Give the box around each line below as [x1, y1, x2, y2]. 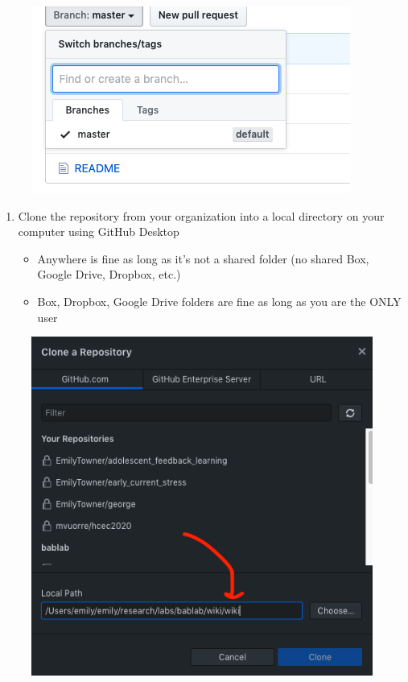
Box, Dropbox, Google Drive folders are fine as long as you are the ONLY [37, 292, 402, 309]
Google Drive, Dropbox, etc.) [37, 266, 181, 283]
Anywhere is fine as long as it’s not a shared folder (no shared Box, [37, 250, 369, 267]
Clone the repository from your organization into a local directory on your [18, 207, 385, 224]
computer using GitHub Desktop [18, 223, 179, 240]
